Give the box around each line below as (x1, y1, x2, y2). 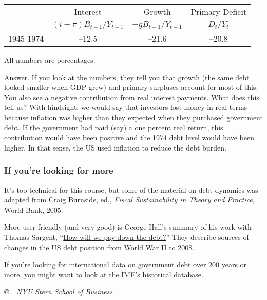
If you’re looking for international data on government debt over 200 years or (4, 259, 247, 270)
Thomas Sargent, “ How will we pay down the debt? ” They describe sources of (4, 231, 249, 242)
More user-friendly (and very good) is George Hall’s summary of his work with (4, 221, 252, 232)
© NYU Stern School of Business (4, 286, 113, 297)
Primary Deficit (190, 6, 247, 17)
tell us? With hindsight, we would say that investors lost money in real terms (4, 102, 247, 113)
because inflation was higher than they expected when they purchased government (4, 111, 263, 122)
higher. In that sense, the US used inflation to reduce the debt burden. (4, 142, 226, 153)
